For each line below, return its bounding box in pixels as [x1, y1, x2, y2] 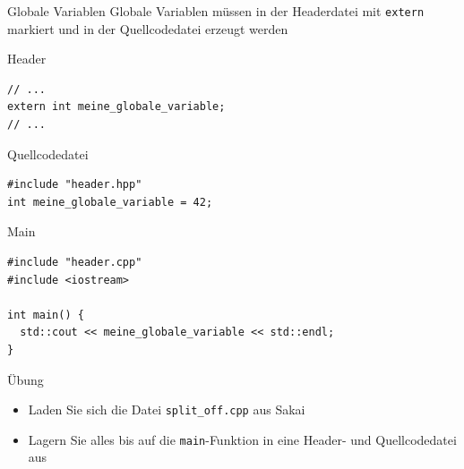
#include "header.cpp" [7, 256, 142, 269]
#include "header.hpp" [7, 178, 142, 192]
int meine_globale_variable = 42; [7, 195, 213, 209]
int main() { [7, 308, 84, 321]
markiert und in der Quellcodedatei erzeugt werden [7, 19, 288, 38]
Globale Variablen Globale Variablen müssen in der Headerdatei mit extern [7, 2, 425, 20]
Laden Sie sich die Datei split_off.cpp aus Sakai [28, 400, 305, 419]
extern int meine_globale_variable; [7, 100, 226, 114]
